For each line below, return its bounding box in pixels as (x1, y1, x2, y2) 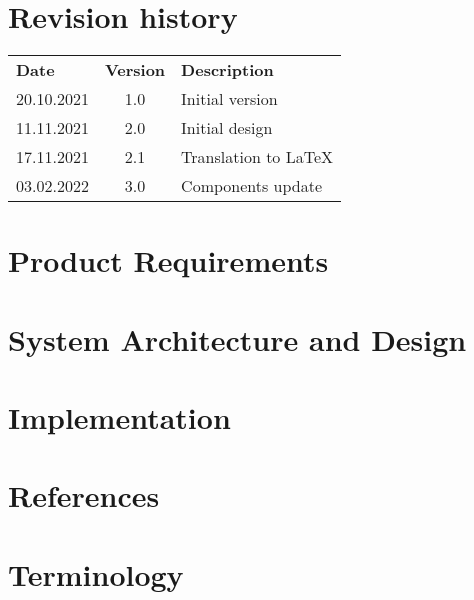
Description (181, 58, 274, 82)
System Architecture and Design (8, 318, 467, 359)
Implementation (8, 397, 231, 438)
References (8, 475, 160, 516)
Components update (181, 174, 323, 198)
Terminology (8, 553, 184, 594)
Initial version (181, 87, 278, 111)
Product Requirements (8, 240, 329, 281)
